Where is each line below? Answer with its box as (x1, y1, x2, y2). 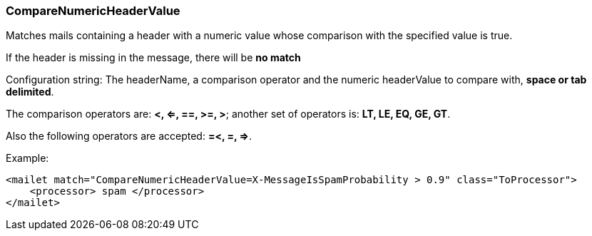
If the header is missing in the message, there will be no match (6, 51, 301, 64)
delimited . (6, 86, 54, 98)
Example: (6, 152, 49, 165)
